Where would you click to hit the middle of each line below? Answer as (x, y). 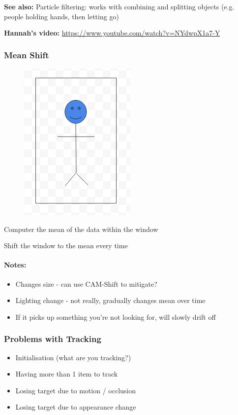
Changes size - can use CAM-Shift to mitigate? (86, 283)
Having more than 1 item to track (67, 374)
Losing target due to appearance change (76, 407)
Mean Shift (27, 55)
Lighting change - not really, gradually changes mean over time (110, 300)
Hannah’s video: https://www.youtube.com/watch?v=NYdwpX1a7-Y (112, 33)
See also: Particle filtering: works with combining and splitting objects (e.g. (119, 6)
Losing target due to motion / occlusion (76, 390)
